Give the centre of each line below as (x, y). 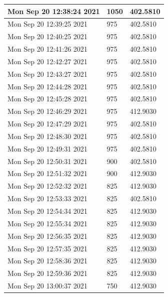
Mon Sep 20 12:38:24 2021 (54, 11)
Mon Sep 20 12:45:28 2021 (47, 99)
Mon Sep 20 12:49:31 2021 (47, 148)
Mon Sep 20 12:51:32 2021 (47, 173)
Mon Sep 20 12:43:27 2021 (47, 73)
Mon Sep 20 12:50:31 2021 (47, 161)
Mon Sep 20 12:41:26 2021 (47, 49)
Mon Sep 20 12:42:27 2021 (47, 61)
